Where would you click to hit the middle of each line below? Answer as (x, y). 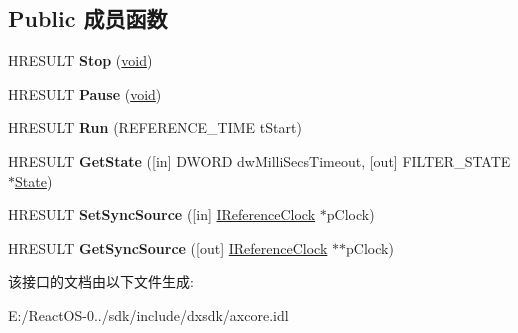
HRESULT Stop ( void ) (80, 60)
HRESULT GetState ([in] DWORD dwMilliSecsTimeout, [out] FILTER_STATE (259, 160)
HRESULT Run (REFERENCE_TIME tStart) (155, 127)
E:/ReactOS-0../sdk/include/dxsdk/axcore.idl (148, 314)
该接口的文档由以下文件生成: (101, 281)
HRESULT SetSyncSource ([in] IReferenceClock (162, 214)
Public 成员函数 (88, 18)
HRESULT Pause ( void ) (85, 93)
